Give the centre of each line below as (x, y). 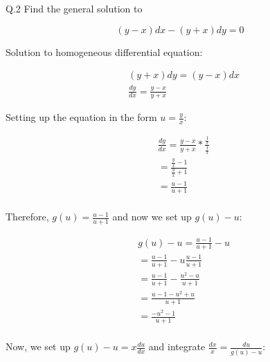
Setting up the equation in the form (81, 117)
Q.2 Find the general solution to (74, 8)
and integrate (177, 346)
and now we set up (152, 217)
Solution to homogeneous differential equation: (104, 51)
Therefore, (27, 217)
